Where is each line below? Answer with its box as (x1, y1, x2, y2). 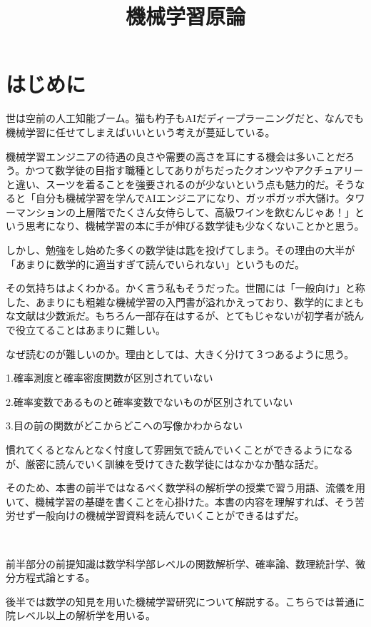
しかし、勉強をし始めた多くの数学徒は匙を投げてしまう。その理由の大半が (6, 243, 355, 258)
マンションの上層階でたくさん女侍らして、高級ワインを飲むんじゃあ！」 (15, 204, 355, 219)
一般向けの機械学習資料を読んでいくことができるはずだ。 (35, 508, 305, 523)
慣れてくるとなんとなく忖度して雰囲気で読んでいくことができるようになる (6, 442, 353, 457)
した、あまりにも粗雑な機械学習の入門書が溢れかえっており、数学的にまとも (6, 294, 365, 309)
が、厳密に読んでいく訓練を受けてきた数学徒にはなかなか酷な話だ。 (6, 456, 325, 471)
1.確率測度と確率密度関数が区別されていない (6, 370, 213, 385)
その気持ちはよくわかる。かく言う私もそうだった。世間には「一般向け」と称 (6, 280, 365, 295)
